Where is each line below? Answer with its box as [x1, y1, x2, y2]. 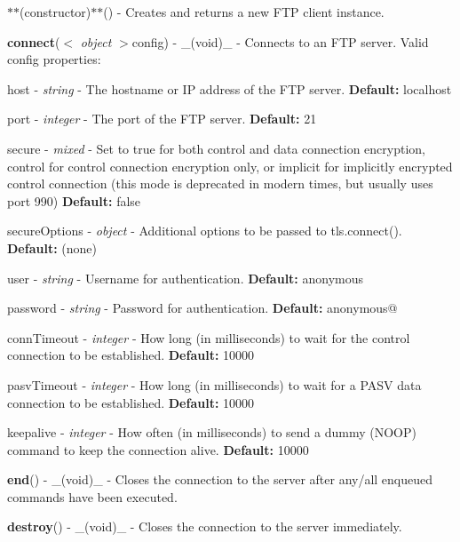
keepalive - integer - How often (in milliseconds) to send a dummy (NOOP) [7, 423, 416, 442]
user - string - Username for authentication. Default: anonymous [7, 268, 364, 287]
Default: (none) [7, 238, 97, 257]
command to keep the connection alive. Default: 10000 [7, 440, 309, 458]
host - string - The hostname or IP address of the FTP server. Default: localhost [7, 79, 452, 98]
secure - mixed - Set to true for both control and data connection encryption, [7, 139, 425, 157]
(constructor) [20, 3, 91, 20]
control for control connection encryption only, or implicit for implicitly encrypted [7, 156, 453, 175]
